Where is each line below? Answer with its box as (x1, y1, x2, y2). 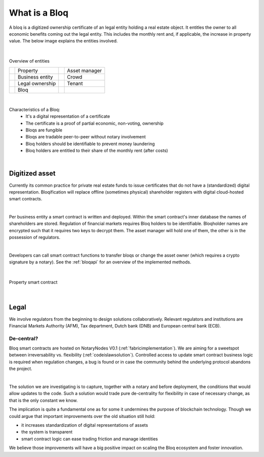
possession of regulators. (9, 235, 61, 240)
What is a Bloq (9, 7, 68, 18)
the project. (9, 366, 33, 371)
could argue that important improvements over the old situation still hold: (9, 413, 155, 419)
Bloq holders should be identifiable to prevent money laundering (25, 141, 155, 147)
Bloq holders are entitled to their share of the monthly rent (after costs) (25, 148, 168, 153)
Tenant (66, 80, 83, 87)
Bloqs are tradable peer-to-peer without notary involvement (25, 134, 146, 140)
